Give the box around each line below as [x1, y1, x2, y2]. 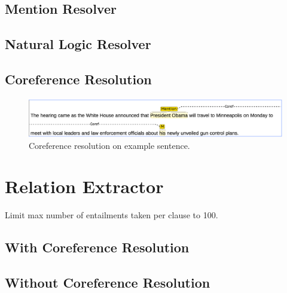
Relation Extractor [5, 174, 164, 199]
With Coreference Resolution [5, 238, 190, 257]
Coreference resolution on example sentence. [29, 139, 190, 151]
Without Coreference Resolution [5, 273, 210, 292]
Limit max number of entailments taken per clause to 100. [5, 209, 218, 221]
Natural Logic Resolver [5, 35, 151, 53]
